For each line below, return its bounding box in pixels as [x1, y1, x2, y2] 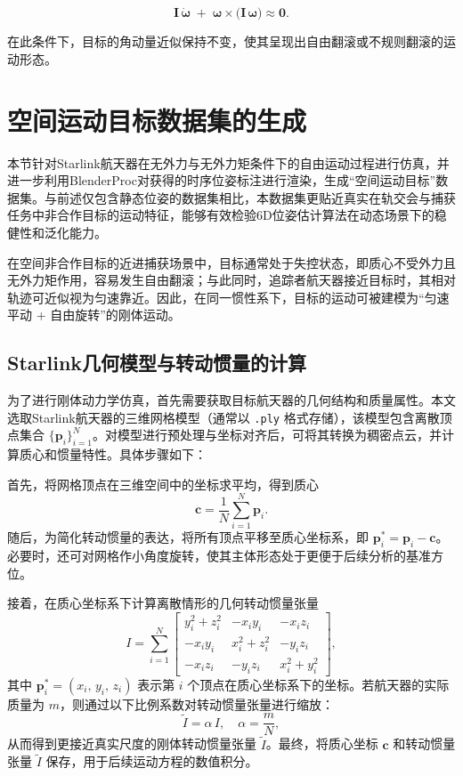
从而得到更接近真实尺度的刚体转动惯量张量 [7, 734, 256, 753]
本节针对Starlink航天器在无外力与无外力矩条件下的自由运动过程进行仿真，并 [7, 153, 450, 172]
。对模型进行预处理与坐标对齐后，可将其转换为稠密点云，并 [93, 425, 443, 444]
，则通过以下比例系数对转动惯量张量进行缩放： [59, 694, 334, 713]
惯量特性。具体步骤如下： [56, 445, 207, 464]
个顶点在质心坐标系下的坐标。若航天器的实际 [187, 675, 450, 693]
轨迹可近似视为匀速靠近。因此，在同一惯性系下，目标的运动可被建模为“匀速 [7, 287, 450, 306]
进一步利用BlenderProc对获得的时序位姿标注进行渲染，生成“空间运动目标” [7, 171, 436, 190]
